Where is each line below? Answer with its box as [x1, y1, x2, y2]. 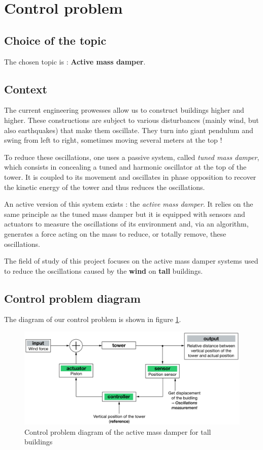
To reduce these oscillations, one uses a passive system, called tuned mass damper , [4, 151, 259, 162]
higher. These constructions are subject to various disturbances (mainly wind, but [4, 114, 259, 125]
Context [4, 81, 47, 97]
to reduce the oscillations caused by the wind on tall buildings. [4, 265, 203, 276]
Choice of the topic [4, 32, 107, 48]
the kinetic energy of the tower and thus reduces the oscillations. [4, 181, 205, 192]
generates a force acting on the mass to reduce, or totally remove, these [4, 228, 226, 239]
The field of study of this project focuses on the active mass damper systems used [4, 255, 258, 266]
